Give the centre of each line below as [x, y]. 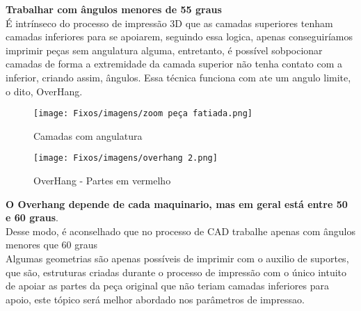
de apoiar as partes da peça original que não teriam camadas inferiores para [167, 286]
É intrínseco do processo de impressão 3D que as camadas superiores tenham [169, 23]
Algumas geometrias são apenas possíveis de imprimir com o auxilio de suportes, [177, 258]
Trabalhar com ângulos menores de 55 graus [114, 9]
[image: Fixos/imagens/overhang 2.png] [126, 158]
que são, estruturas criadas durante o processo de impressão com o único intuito [176, 272]
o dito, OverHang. [44, 91]
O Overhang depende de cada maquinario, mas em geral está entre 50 [177, 204]
